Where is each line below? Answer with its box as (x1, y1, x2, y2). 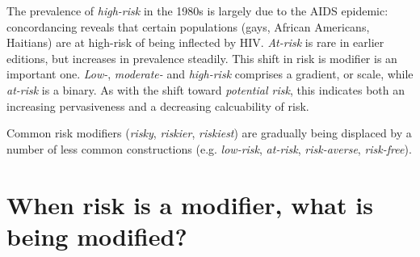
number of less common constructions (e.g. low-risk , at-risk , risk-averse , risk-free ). (6, 140, 412, 157)
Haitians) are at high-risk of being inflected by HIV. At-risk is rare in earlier (6, 34, 384, 51)
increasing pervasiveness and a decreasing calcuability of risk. (6, 97, 309, 114)
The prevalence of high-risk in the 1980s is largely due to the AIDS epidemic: (6, 2, 388, 19)
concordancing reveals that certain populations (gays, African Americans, (6, 18, 370, 35)
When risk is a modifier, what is (6, 187, 373, 221)
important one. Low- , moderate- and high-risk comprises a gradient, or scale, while (6, 65, 414, 82)
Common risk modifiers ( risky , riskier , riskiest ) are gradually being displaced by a (6, 124, 412, 141)
